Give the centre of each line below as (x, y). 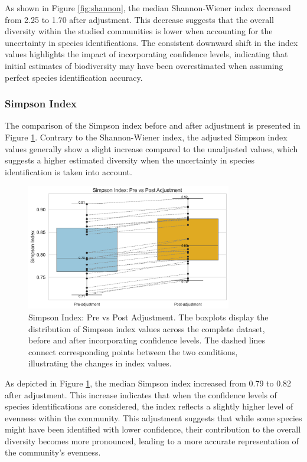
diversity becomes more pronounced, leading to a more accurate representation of (152, 440)
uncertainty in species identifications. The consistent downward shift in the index (151, 42)
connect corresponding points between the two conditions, (133, 351)
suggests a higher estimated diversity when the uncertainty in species (130, 160)
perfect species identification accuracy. (74, 77)
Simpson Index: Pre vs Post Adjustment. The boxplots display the (148, 317)
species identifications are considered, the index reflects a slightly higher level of (149, 406)
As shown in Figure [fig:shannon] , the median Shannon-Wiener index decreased (148, 8)
